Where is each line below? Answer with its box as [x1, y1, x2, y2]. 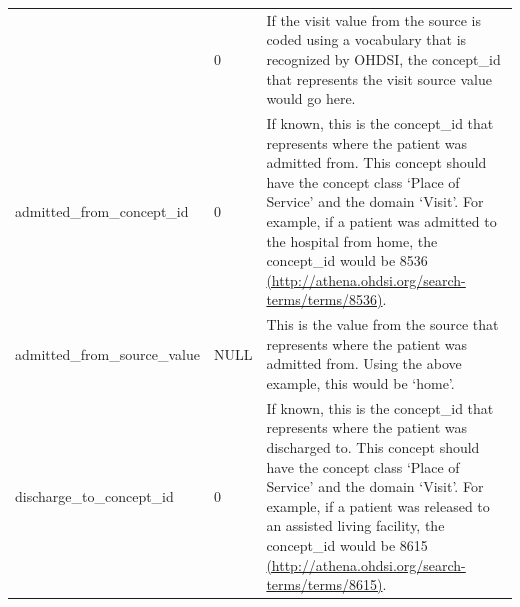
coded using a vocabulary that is [266, 29, 467, 50]
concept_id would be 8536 [266, 250, 428, 271]
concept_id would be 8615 [266, 534, 428, 555]
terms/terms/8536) [266, 289, 383, 310]
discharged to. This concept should [266, 436, 480, 457]
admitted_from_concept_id [15, 201, 189, 222]
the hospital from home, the [266, 230, 438, 251]
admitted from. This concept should [266, 152, 487, 173]
